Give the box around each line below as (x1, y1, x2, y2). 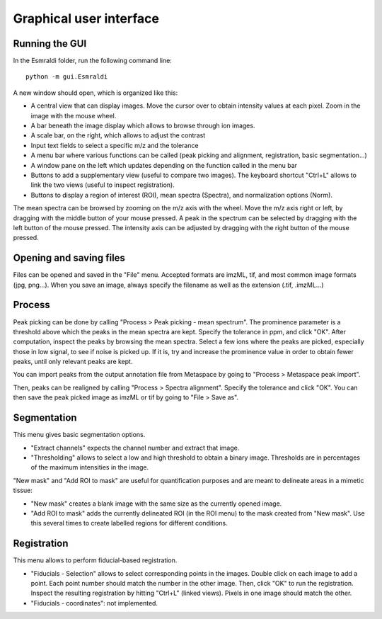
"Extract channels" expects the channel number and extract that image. (30, 443, 240, 452)
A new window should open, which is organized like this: (13, 89, 178, 97)
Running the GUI (13, 38, 87, 50)
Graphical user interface (13, 11, 159, 26)
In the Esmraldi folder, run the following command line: (13, 57, 173, 65)
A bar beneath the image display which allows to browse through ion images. (30, 121, 255, 130)
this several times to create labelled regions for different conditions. (30, 519, 228, 528)
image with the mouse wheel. (30, 111, 117, 120)
